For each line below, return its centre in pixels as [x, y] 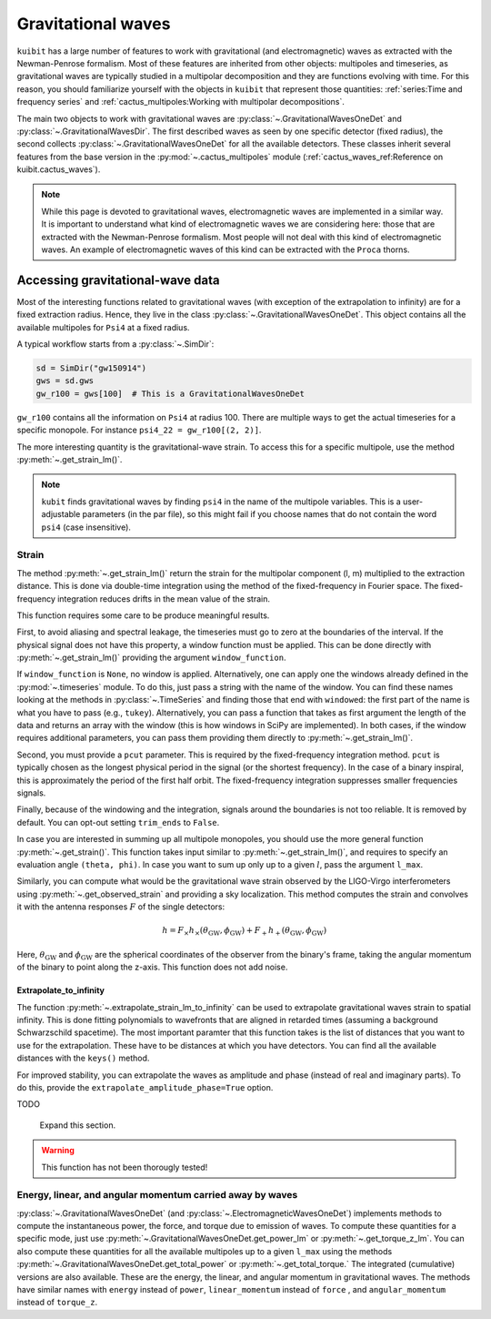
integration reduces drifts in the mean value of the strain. [164, 599]
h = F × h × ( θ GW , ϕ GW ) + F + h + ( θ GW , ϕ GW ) [245, 931]
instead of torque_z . [57, 1303]
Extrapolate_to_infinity [60, 990]
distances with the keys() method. [83, 1058]
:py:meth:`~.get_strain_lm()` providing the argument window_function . [151, 658]
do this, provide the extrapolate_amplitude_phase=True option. [145, 1087]
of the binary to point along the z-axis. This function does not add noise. [152, 967]
